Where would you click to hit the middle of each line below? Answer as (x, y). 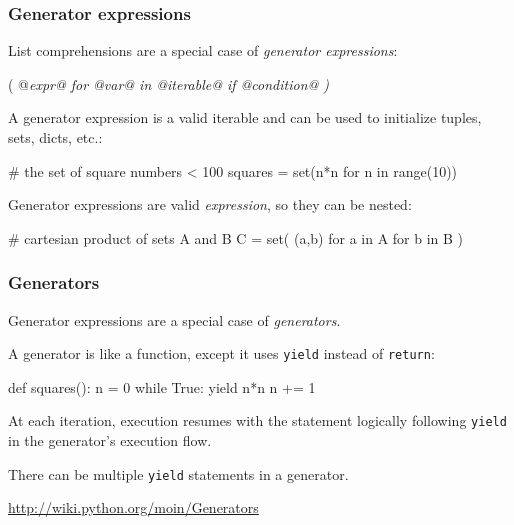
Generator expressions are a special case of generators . (174, 319)
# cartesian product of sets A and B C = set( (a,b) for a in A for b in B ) (236, 237)
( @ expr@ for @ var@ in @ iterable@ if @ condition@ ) (168, 83)
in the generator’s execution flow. (110, 440)
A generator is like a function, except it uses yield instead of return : (221, 353)
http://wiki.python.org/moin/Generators (133, 507)
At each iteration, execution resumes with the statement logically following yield (257, 420)
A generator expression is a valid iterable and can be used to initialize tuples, (245, 117)
